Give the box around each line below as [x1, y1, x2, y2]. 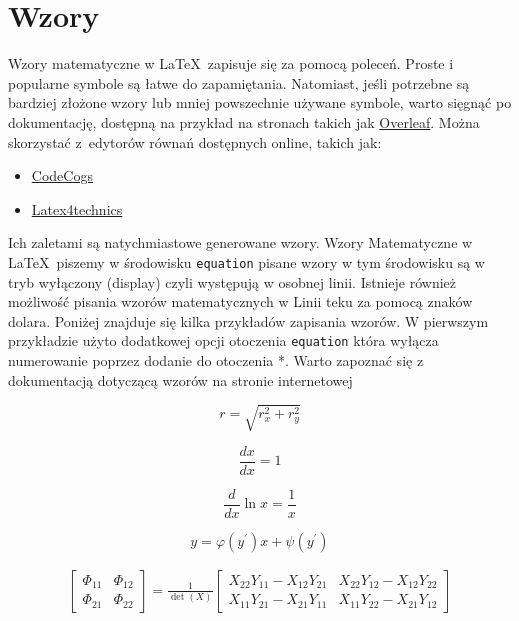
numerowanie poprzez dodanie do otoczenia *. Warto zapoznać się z [8, 349, 424, 370]
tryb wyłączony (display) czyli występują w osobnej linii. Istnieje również [8, 271, 457, 292]
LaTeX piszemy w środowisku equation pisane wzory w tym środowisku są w [8, 251, 485, 272]
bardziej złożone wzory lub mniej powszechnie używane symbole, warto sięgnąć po [8, 92, 512, 113]
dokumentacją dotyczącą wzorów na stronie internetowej [8, 369, 353, 390]
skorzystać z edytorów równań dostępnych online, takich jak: [8, 131, 382, 152]
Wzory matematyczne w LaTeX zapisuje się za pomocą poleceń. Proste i [8, 53, 454, 74]
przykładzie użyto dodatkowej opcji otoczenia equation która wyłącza [8, 330, 439, 351]
